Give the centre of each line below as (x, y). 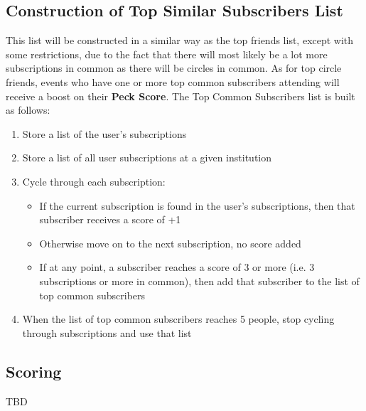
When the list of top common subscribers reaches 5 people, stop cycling (178, 319)
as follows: (28, 110)
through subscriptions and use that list (107, 332)
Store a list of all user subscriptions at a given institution (147, 158)
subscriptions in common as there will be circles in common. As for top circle (174, 68)
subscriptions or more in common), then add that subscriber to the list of (199, 281)
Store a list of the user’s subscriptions (104, 133)
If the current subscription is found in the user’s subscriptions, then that (197, 205)
